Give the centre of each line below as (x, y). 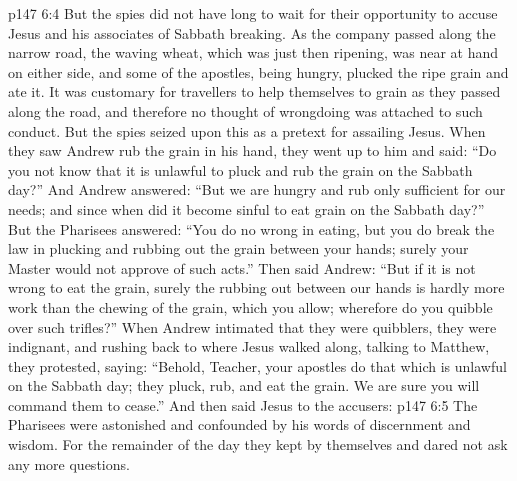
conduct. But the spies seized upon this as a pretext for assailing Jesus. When (247, 130)
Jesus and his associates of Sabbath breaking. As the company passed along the (252, 32)
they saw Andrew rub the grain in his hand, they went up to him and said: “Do (252, 150)
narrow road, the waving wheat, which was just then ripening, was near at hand (253, 52)
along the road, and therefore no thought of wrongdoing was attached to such (245, 110)
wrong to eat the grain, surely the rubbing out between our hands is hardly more (256, 287)
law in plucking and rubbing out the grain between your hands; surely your (238, 248)
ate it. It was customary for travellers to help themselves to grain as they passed (254, 91)
